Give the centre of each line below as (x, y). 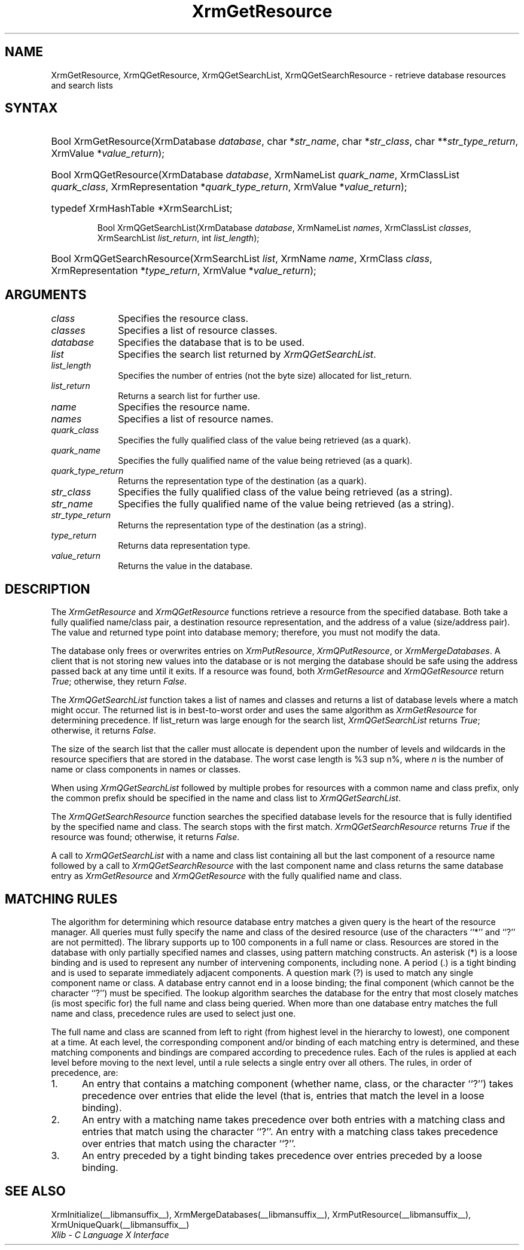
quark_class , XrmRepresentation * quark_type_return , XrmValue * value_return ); (229, 187)
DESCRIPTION (48, 589)
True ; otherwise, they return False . (119, 682)
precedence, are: (85, 1072)
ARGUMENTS (46, 294)
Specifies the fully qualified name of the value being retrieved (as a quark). (265, 461)
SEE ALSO (35, 1191)
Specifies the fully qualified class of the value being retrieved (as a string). (285, 492)
